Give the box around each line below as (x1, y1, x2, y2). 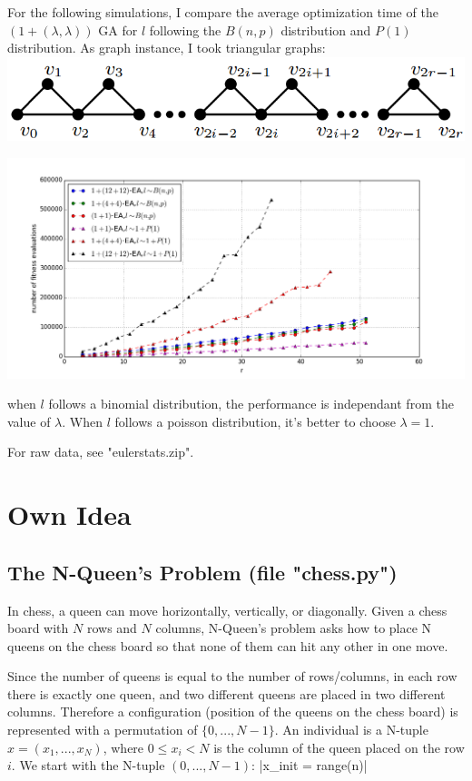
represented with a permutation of (7, 720, 198, 739)
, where (103, 737, 144, 756)
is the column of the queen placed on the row (213, 737, 465, 756)
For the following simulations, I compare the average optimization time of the (7, 3, 438, 21)
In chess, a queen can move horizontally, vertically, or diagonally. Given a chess (7, 600, 447, 619)
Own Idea (7, 496, 132, 533)
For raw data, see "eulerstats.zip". (7, 442, 194, 461)
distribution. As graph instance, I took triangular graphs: (7, 38, 326, 57)
